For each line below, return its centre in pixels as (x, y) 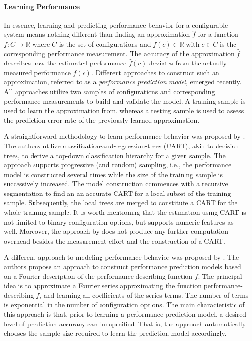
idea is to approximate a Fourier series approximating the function (103, 285)
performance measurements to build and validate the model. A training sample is (125, 101)
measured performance (37, 72)
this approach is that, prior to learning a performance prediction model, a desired (125, 314)
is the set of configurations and (105, 43)
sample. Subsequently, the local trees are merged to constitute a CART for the (121, 203)
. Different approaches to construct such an (155, 72)
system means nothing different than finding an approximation (97, 34)
